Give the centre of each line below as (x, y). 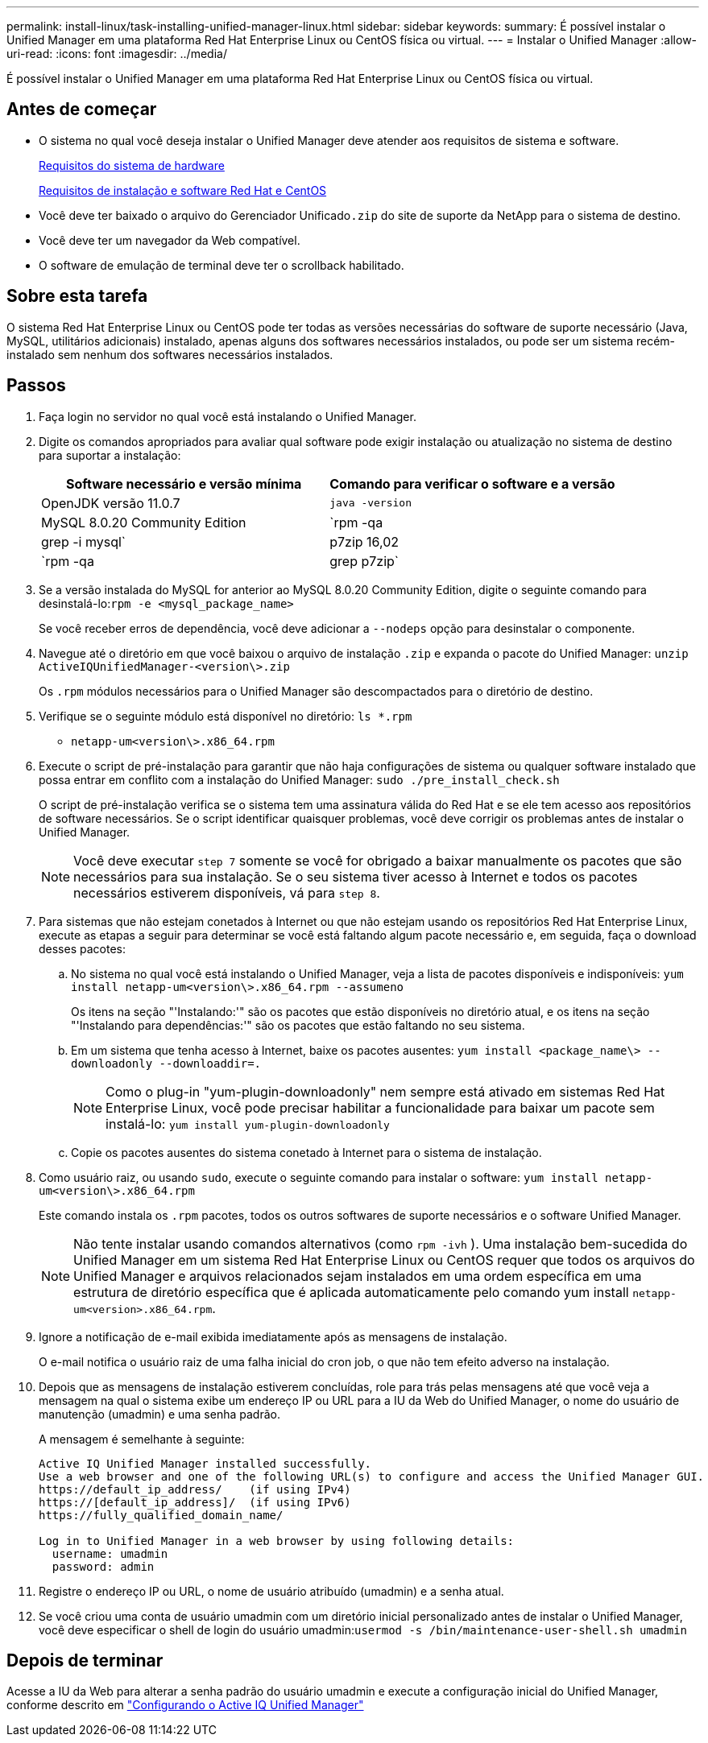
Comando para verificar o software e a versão (472, 483)
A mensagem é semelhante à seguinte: (142, 1439)
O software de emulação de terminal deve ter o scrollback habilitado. (222, 265)
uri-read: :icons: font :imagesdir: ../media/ (117, 54)
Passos (36, 386)
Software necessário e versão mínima (184, 483)
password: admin (103, 1566)
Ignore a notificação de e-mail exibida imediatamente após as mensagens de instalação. (273, 1336)
